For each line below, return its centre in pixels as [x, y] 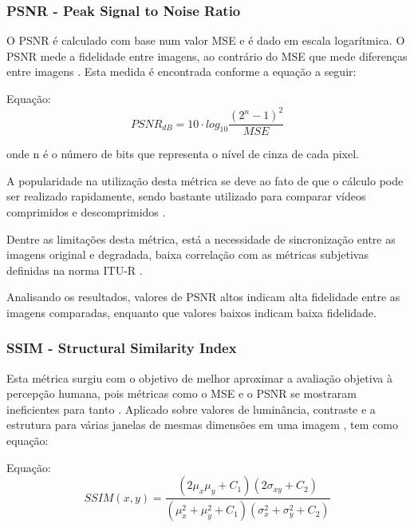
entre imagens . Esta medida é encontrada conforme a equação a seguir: [181, 71]
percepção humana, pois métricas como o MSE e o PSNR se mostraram [181, 393]
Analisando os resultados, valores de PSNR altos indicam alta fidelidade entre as [203, 297]
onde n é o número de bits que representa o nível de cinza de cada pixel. [183, 154]
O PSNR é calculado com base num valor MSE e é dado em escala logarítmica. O [206, 40]
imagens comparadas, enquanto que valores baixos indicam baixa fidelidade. [191, 312]
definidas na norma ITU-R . [75, 270]
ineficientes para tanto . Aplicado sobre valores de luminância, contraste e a [191, 409]
